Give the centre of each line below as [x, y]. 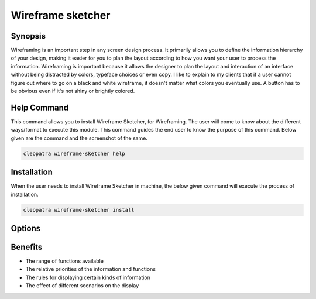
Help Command [40, 107]
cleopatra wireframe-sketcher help [74, 153]
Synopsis [28, 36]
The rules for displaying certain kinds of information [88, 277]
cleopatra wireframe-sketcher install [79, 210]
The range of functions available [64, 261]
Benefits [27, 247]
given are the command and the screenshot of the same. [79, 138]
